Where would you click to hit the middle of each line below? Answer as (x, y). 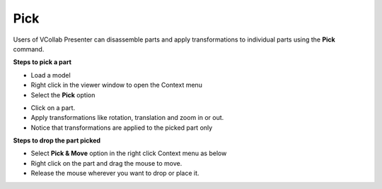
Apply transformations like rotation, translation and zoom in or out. (127, 118)
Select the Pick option (63, 94)
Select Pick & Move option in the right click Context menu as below (129, 153)
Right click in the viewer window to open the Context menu (117, 85)
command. (29, 49)
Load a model (51, 75)
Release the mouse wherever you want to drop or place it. (115, 173)
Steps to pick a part (42, 62)
